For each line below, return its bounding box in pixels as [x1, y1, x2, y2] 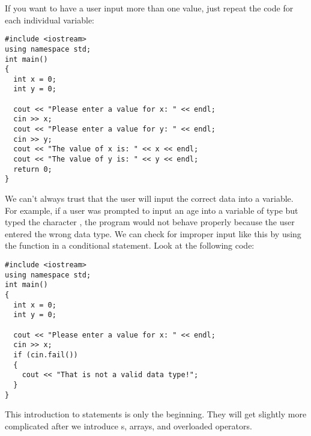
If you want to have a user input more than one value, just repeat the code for [5, 2, 294, 14]
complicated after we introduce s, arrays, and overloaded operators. [5, 419, 252, 432]
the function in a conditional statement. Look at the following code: [5, 239, 255, 252]
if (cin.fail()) [13, 350, 78, 359]
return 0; [13, 165, 52, 174]
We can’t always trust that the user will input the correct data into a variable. [5, 192, 294, 205]
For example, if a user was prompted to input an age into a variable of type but [5, 204, 298, 216]
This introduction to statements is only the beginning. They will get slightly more [5, 408, 307, 420]
